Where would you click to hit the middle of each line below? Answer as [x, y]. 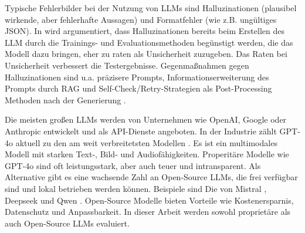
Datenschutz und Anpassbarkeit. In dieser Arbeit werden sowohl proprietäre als [148, 212]
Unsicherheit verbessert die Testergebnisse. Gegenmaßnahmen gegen [127, 65]
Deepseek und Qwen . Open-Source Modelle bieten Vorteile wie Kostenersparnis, [149, 200]
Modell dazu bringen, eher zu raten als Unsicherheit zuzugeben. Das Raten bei [146, 54]
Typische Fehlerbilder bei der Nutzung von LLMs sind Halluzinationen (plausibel [151, 8]
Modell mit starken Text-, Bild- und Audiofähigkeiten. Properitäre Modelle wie [147, 154]
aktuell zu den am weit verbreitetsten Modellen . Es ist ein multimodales [146, 142]
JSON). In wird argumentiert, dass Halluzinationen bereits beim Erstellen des [145, 31]
